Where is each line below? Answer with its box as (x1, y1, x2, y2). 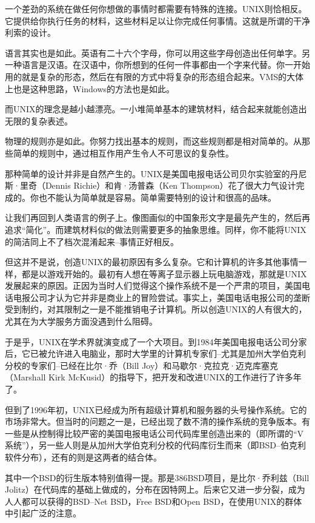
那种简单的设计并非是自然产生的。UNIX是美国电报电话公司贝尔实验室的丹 (5, 167, 299, 180)
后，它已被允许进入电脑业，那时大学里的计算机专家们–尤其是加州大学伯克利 (5, 347, 306, 360)
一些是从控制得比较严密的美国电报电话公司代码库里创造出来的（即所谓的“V (5, 427, 304, 439)
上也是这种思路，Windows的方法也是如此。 (5, 82, 175, 95)
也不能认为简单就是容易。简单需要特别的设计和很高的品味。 (38, 191, 276, 203)
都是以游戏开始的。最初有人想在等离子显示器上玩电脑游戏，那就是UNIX (21, 267, 307, 280)
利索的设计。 (5, 26, 56, 39)
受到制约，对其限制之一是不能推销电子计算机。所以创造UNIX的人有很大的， (5, 303, 307, 315)
